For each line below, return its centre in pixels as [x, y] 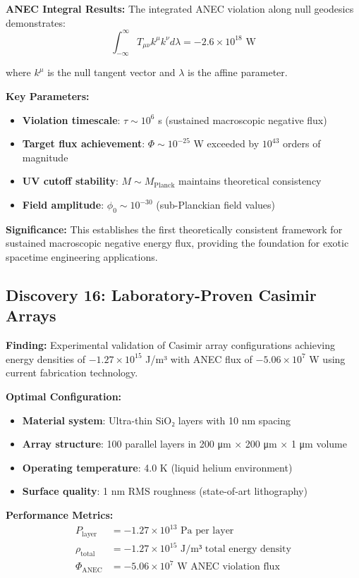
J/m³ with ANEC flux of [199, 358]
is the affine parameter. [237, 72]
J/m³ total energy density [236, 549]
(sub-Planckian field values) [216, 205]
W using [327, 358]
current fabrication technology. [72, 373]
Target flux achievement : [84, 143]
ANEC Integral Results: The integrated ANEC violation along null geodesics [180, 8]
